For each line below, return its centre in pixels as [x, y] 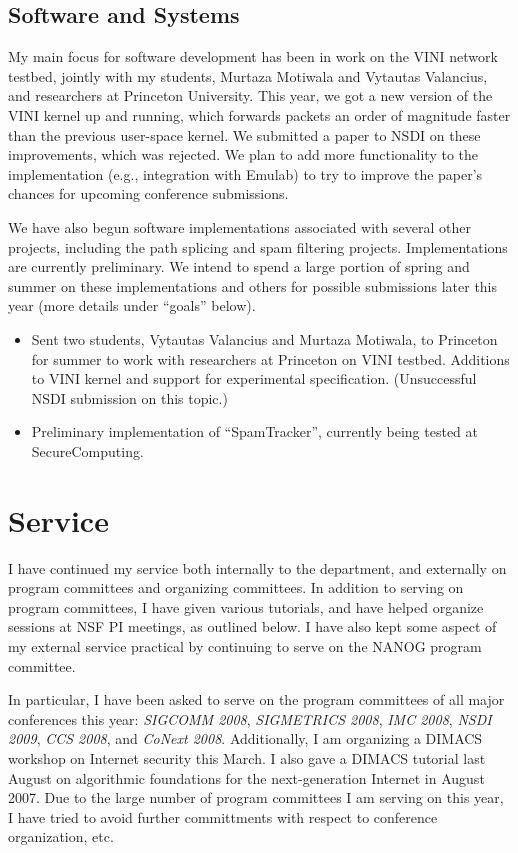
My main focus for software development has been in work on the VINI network [253, 56]
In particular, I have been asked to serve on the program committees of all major [256, 699]
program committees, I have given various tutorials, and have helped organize [246, 606]
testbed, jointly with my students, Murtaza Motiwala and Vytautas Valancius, [248, 75]
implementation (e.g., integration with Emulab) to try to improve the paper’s [245, 173]
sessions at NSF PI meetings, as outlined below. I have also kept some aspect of [252, 626]
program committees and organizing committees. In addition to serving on [236, 587]
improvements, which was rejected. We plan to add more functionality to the [243, 154]
